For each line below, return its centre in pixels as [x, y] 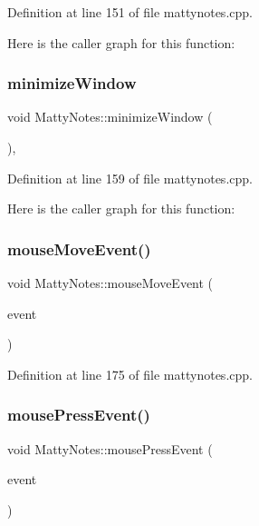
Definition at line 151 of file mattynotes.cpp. [130, 12]
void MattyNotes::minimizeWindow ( [110, 117]
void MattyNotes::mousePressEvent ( [110, 448]
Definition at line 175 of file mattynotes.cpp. [130, 374]
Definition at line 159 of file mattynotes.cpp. [130, 178]
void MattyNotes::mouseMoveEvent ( [110, 283]
